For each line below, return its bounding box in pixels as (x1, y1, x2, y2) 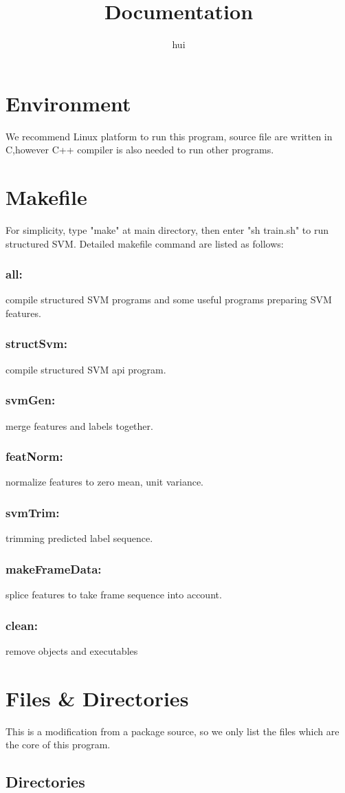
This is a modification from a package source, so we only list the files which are (5, 724, 340, 738)
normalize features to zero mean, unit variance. (5, 475, 203, 489)
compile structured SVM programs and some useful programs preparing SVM (5, 292, 332, 307)
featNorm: (5, 448, 63, 465)
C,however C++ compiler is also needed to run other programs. (5, 142, 274, 157)
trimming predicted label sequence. (5, 531, 153, 545)
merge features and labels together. (5, 418, 153, 433)
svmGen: (5, 391, 56, 409)
